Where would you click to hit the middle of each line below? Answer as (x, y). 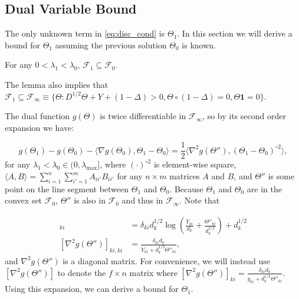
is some (281, 176)
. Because (186, 188)
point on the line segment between (67, 188)
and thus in (142, 200)
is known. (199, 45)
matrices (185, 176)
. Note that (200, 200)
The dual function (37, 116)
